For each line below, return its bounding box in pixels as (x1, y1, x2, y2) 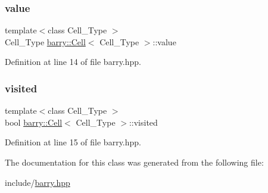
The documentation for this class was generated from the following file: (5, 156, 264, 168)
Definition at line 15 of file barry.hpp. (5, 136, 141, 148)
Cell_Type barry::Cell (5, 35, 86, 48)
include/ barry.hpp (5, 176, 70, 188)
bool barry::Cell (5, 116, 63, 128)
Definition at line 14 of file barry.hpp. (5, 55, 141, 68)
